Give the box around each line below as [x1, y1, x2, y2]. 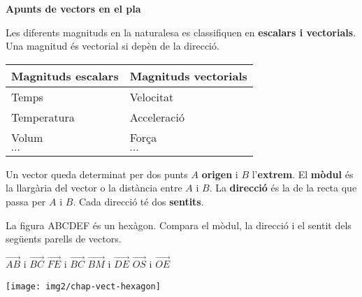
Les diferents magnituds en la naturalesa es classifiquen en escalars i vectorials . [6, 24, 356, 39]
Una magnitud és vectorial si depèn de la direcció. [6, 38, 219, 53]
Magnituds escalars [11, 67, 119, 84]
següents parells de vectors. [6, 231, 122, 246]
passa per [6, 194, 46, 208]
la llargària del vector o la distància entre [6, 180, 182, 195]
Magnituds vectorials [129, 67, 247, 84]
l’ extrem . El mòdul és [252, 166, 354, 181]
